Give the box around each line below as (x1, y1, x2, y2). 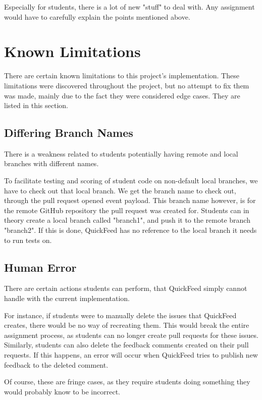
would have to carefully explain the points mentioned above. (4, 11, 190, 22)
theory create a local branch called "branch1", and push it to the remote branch (4, 215, 250, 225)
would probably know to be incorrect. (4, 386, 120, 396)
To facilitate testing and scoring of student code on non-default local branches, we (4, 175, 258, 186)
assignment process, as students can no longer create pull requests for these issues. (4, 329, 258, 340)
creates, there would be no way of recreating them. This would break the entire (4, 320, 249, 330)
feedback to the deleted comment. (4, 359, 109, 370)
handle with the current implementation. (4, 293, 130, 304)
